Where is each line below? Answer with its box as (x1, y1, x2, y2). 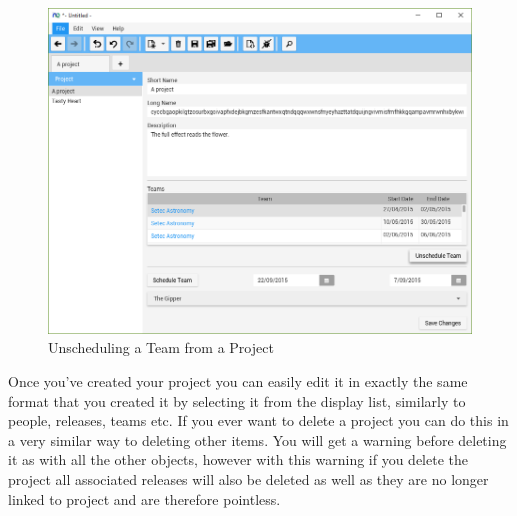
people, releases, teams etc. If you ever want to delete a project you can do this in (8, 410, 509, 431)
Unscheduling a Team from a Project (48, 337, 274, 358)
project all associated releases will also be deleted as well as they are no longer (8, 468, 489, 489)
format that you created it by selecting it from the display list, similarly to (8, 390, 466, 411)
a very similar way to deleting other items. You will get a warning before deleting (8, 429, 507, 450)
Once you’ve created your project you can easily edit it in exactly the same (8, 370, 468, 391)
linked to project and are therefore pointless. (8, 488, 281, 509)
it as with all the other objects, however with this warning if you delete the (8, 449, 468, 470)
